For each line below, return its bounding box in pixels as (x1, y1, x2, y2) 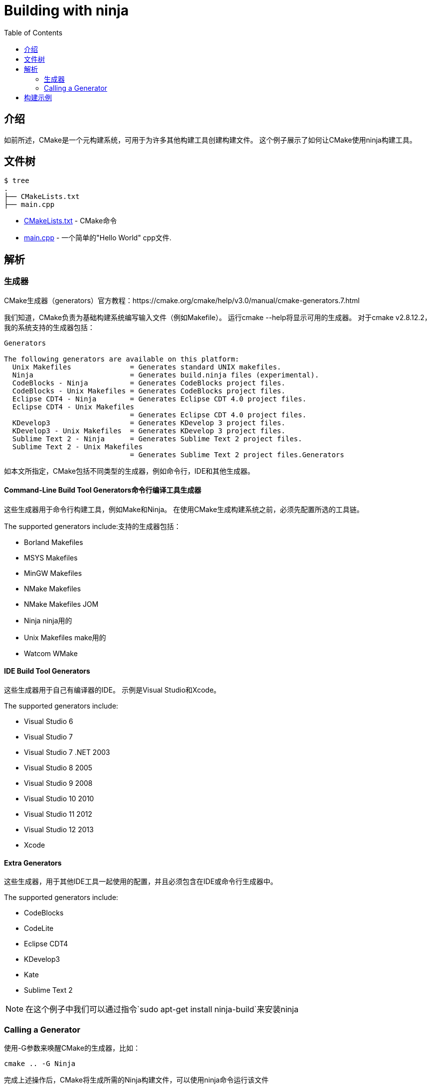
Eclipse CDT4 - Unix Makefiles (12, 402, 135, 411)
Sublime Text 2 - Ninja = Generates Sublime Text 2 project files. (12, 434, 302, 443)
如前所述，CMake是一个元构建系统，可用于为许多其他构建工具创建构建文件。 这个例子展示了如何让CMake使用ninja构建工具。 (4, 135, 417, 144)
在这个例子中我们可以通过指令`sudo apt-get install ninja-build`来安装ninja (25, 1004, 298, 1015)
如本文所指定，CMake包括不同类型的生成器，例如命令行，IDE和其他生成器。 (4, 466, 255, 475)
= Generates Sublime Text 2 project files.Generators (130, 450, 344, 459)
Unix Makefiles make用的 (24, 633, 106, 642)
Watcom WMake (24, 649, 78, 658)
